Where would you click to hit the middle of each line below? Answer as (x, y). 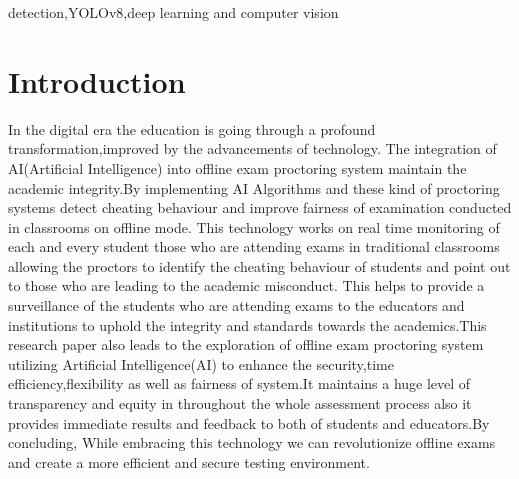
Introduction (97, 80)
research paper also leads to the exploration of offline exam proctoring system (246, 344)
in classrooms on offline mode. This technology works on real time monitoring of (254, 226)
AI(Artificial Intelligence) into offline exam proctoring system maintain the (237, 167)
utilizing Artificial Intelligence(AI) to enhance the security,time (201, 363)
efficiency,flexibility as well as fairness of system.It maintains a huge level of (239, 383)
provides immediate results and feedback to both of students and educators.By (249, 422)
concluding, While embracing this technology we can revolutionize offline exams (252, 442)
